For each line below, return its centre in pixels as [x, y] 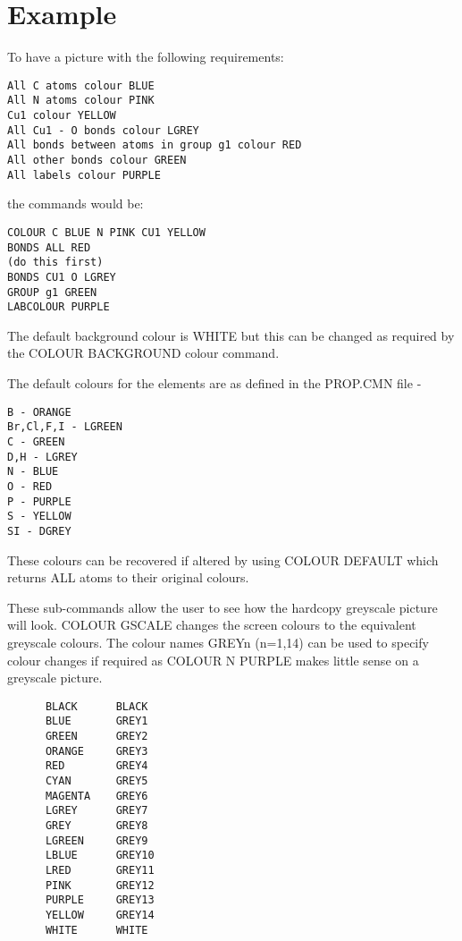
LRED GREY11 [100, 870]
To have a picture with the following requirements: [146, 57]
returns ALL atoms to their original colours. [128, 577]
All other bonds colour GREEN [97, 160]
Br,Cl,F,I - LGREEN [65, 427]
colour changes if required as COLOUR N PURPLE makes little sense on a [213, 660]
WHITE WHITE [97, 930]
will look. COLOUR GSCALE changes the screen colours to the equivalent [212, 625]
